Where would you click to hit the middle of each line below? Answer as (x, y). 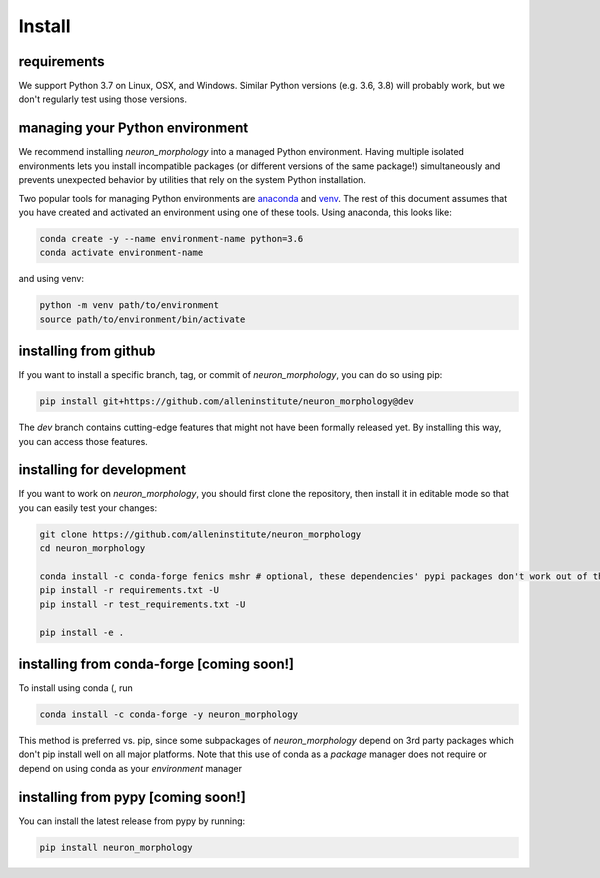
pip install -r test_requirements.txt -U (142, 604)
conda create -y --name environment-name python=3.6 (171, 238)
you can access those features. (83, 441)
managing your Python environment (133, 128)
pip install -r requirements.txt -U (129, 590)
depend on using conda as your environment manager (130, 768)
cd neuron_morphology (92, 548)
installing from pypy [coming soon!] (132, 796)
